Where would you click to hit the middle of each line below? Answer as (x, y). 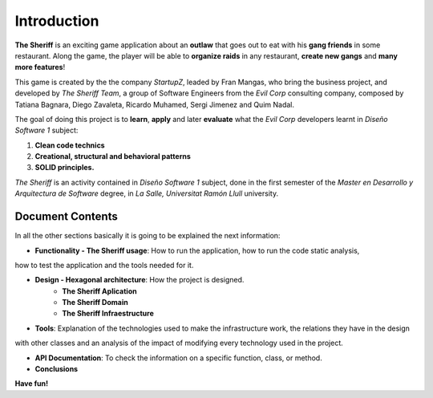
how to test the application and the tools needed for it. (104, 265)
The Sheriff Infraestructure (108, 314)
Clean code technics (70, 145)
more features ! (40, 67)
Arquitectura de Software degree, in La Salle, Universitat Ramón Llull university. (147, 193)
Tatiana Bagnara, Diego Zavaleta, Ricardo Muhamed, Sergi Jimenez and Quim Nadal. (155, 104)
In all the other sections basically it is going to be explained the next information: (148, 236)
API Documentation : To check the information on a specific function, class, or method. (178, 358)
